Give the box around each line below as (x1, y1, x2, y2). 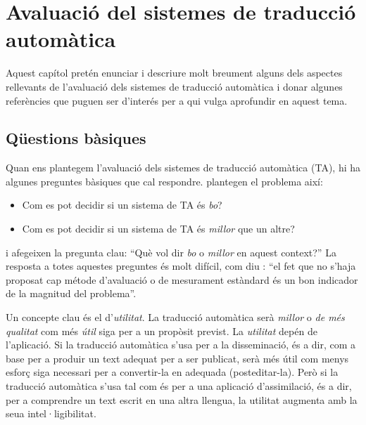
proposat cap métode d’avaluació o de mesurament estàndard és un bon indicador (6, 272, 358, 287)
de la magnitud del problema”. (6, 286, 137, 301)
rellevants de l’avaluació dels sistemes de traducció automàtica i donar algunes (6, 79, 343, 93)
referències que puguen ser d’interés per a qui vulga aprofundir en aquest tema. (6, 93, 348, 107)
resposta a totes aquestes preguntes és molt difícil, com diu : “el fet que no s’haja (6, 259, 356, 273)
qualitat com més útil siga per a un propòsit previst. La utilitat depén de (6, 323, 317, 338)
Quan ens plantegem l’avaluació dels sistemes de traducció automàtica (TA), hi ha (6, 160, 360, 175)
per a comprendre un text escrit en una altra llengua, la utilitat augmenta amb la (6, 392, 358, 407)
